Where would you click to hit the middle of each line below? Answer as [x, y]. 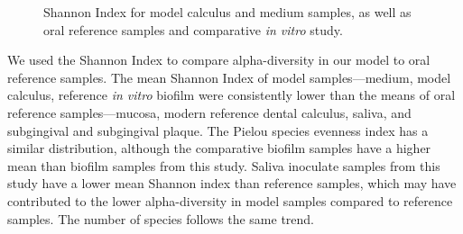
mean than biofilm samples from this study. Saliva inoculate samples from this [224, 165]
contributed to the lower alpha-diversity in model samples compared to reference [230, 200]
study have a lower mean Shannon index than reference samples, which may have [232, 183]
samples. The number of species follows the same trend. [161, 218]
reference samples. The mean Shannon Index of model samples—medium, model [229, 77]
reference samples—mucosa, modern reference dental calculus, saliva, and [209, 112]
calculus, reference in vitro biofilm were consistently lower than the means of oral [231, 95]
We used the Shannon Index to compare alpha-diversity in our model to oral [219, 60]
